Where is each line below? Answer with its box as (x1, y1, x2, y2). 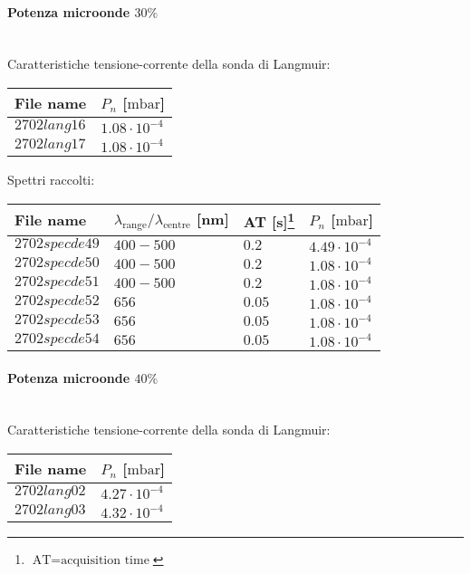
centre (163, 220, 191, 231)
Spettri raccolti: (7, 169, 95, 188)
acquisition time (61, 553, 149, 567)
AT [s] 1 (243, 207, 295, 232)
